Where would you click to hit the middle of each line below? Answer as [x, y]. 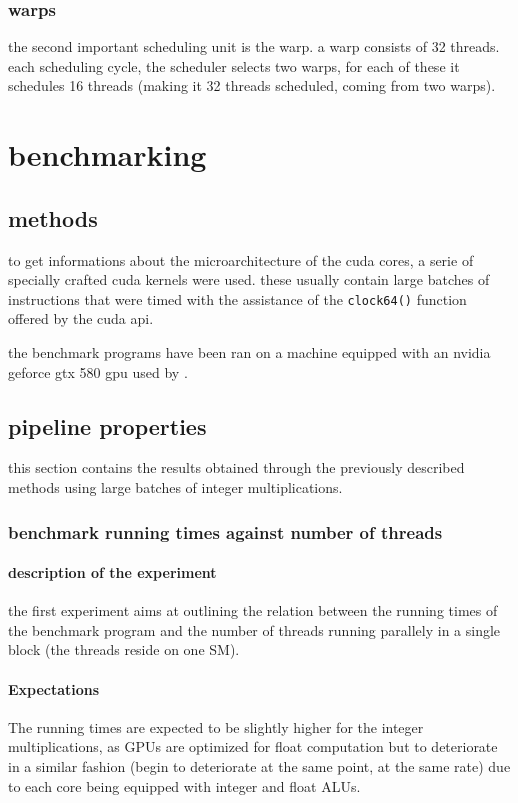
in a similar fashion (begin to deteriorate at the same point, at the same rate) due [259, 766]
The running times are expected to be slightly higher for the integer [216, 726]
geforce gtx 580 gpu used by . [98, 371]
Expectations [54, 688]
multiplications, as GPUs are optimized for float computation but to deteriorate [253, 746]
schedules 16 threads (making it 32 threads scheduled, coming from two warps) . [252, 85]
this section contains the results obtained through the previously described [236, 467]
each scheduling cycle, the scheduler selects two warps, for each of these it [234, 65]
